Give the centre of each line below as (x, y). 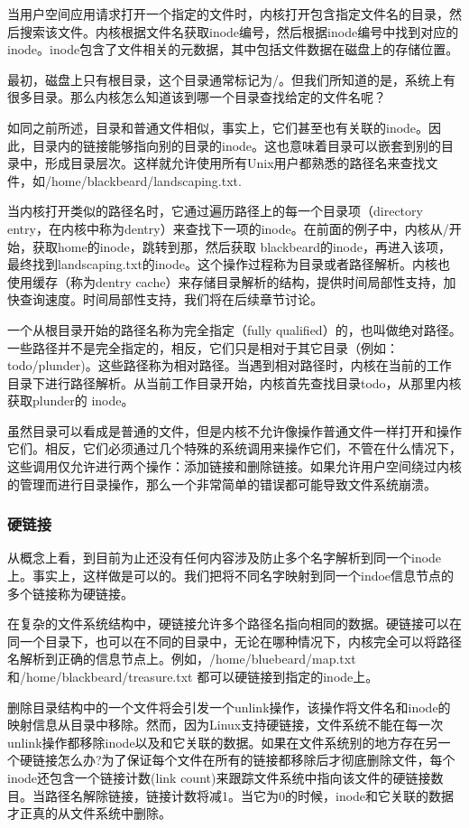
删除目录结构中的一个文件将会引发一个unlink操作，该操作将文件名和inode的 (229, 707)
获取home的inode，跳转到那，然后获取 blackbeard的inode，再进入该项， (242, 246)
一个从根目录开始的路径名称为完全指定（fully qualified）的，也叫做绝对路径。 (234, 329)
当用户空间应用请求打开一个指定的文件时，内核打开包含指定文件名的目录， (228, 14)
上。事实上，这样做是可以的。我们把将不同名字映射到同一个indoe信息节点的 (231, 576)
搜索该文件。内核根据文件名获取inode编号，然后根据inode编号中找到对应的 (239, 31)
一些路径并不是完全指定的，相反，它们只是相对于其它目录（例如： (203, 347)
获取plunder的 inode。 (71, 400)
